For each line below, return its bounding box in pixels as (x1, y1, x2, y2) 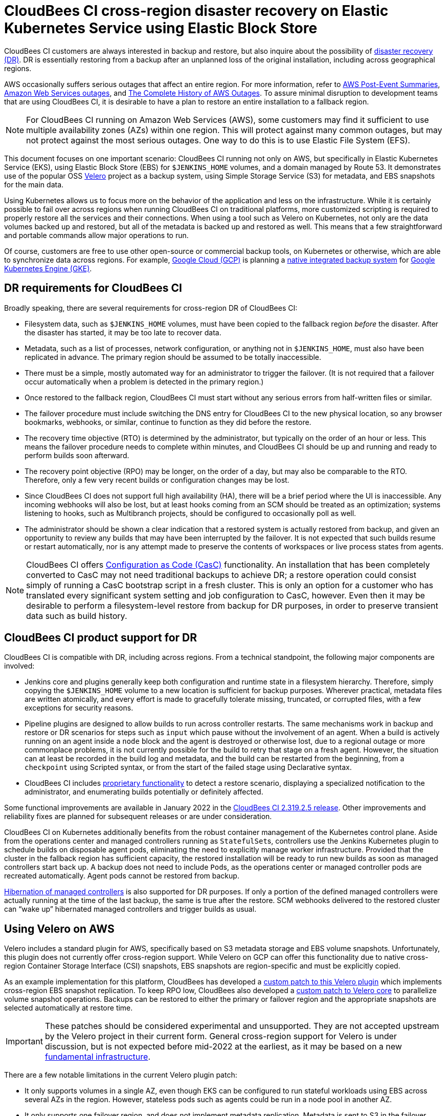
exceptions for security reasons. (25, 703, 133, 713)
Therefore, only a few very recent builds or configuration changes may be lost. (25, 475, 289, 484)
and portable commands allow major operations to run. (4, 230, 189, 240)
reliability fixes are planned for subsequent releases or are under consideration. (4, 812, 272, 821)
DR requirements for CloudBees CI (4, 282, 182, 295)
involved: (4, 661, 35, 671)
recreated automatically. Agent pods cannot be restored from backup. (4, 871, 239, 881)
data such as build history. (26, 610, 127, 621)
